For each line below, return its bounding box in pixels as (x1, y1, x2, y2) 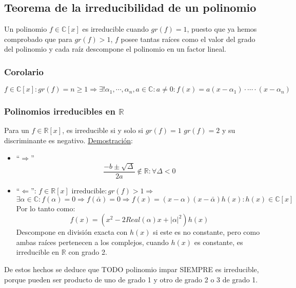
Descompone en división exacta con (16, 227, 128, 237)
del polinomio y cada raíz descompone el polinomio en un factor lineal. (4, 43, 227, 54)
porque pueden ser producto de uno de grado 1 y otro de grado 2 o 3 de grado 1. (4, 274, 258, 284)
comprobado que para (4, 33, 72, 44)
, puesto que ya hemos (187, 24, 257, 34)
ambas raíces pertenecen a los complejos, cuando (16, 236, 169, 247)
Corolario (4, 65, 44, 78)
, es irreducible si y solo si (62, 125, 143, 136)
